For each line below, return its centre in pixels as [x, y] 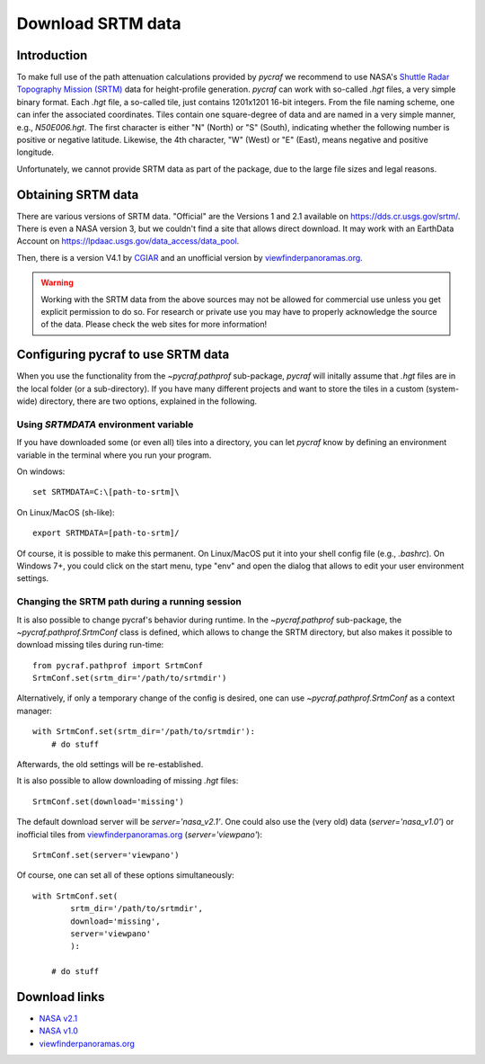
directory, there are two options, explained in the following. [148, 401]
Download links [61, 997]
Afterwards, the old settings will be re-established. [110, 764]
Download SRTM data [99, 23]
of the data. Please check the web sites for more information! [154, 325]
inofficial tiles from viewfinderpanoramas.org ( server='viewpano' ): [140, 834]
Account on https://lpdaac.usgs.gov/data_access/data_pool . [128, 241]
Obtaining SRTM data [78, 195]
